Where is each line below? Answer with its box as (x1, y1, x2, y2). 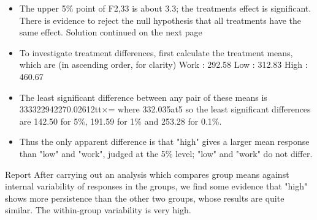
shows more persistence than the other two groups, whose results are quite (5, 191, 285, 204)
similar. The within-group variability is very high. (5, 204, 191, 216)
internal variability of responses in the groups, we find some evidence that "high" (5, 180, 308, 193)
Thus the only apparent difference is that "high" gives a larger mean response (19, 135, 310, 148)
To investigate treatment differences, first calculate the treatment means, (19, 46, 293, 59)
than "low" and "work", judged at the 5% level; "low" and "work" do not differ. (19, 147, 313, 159)
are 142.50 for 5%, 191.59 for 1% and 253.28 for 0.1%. (19, 114, 222, 127)
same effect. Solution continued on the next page (19, 26, 202, 38)
